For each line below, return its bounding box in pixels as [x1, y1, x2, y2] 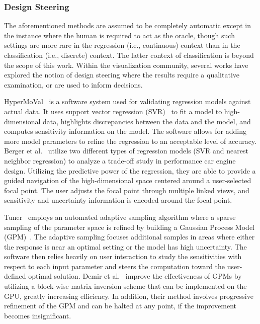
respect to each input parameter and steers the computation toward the [4, 261, 225, 271]
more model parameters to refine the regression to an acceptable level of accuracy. [4, 135, 257, 146]
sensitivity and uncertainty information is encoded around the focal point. [4, 195, 232, 205]
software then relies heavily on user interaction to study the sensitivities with [4, 251, 242, 262]
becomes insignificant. [4, 310, 71, 320]
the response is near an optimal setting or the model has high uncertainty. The [4, 241, 247, 252]
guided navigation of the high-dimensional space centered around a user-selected [4, 175, 251, 186]
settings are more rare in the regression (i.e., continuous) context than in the [4, 40, 240, 50]
